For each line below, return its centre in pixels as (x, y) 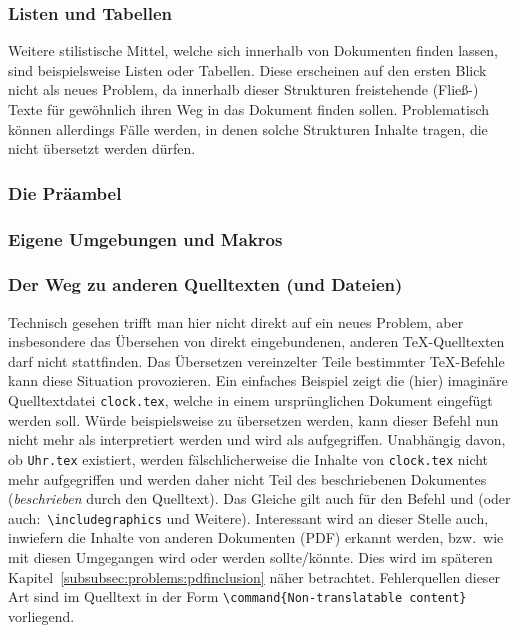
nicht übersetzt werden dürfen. (102, 148)
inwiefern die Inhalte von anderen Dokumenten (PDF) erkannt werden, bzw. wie (256, 537)
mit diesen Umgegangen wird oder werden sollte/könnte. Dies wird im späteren (250, 557)
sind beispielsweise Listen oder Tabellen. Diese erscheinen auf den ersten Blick (247, 69)
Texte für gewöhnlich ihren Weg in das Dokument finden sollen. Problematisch (249, 109)
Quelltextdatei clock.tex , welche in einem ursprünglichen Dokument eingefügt (250, 400)
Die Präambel (65, 192)
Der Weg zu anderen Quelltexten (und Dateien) (205, 284)
